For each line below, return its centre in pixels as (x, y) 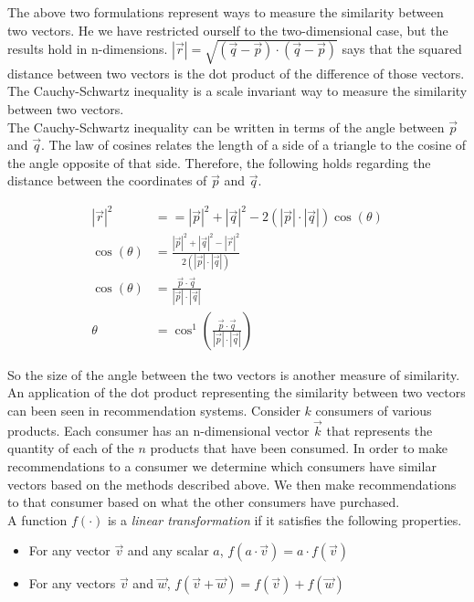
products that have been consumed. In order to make (299, 448)
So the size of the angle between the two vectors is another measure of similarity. (234, 374)
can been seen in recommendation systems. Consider (154, 411)
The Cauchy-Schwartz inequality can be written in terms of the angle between (226, 127)
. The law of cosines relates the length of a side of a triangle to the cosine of (254, 145)
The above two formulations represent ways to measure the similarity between (226, 12)
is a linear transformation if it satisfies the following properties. (284, 519)
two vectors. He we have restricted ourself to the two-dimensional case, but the (228, 30)
